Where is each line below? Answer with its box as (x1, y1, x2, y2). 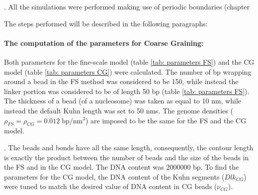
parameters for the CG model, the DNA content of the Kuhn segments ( (4, 171, 225, 182)
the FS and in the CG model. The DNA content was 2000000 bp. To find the (4, 162, 239, 172)
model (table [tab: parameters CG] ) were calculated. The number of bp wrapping (4, 66, 252, 77)
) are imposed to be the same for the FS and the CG (85, 115, 247, 125)
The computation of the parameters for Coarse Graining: (4, 37, 204, 48)
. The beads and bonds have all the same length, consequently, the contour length (4, 142, 254, 152)
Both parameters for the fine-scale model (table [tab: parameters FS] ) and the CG (4, 56, 255, 67)
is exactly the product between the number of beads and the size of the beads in (4, 152, 249, 162)
